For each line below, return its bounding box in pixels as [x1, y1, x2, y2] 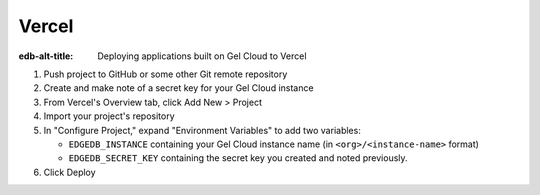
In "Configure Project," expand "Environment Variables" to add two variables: [43, 124, 362, 136]
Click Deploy [43, 166, 96, 178]
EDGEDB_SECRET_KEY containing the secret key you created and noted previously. [68, 152, 409, 164]
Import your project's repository [43, 110, 175, 122]
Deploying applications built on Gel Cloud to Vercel [97, 50, 307, 62]
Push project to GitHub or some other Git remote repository [43, 68, 288, 80]
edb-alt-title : [18, 50, 74, 62]
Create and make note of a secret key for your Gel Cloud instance [43, 82, 314, 94]
